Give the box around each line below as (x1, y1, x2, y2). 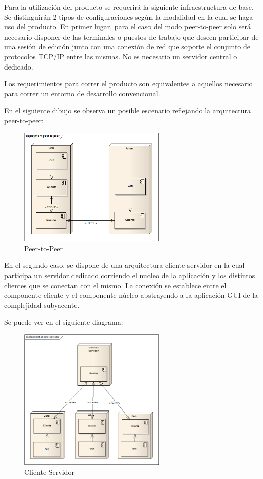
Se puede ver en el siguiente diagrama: (4, 317, 123, 327)
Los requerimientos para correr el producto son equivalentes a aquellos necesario (4, 78, 253, 89)
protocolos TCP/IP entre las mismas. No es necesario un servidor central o (4, 51, 237, 61)
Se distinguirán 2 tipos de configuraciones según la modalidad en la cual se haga (4, 11, 253, 22)
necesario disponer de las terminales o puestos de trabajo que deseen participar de (4, 31, 259, 42)
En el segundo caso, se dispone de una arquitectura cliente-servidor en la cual (4, 260, 245, 270)
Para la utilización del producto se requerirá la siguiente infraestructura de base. (4, 2, 254, 12)
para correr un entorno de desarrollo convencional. (4, 88, 160, 98)
